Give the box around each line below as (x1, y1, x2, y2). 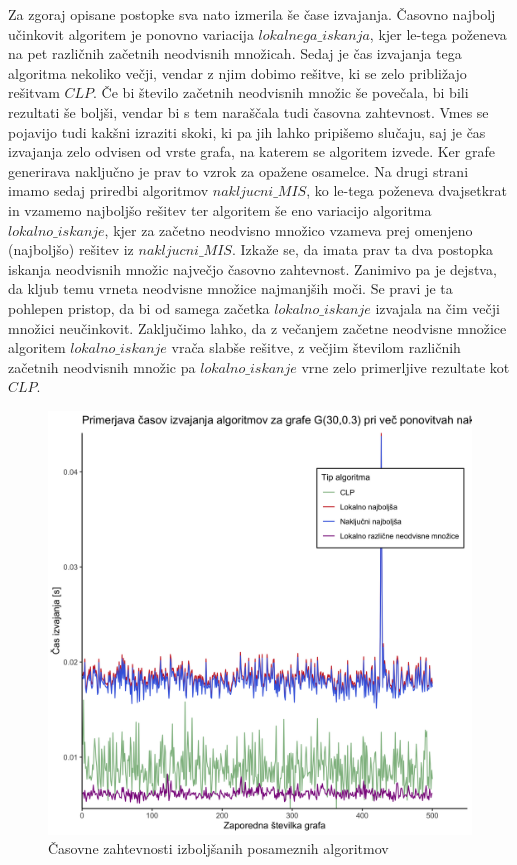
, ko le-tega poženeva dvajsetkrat (306, 180, 507, 201)
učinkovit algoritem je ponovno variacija (8, 23, 254, 44)
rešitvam (8, 82, 60, 103)
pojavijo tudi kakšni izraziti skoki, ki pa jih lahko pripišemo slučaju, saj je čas (8, 121, 486, 142)
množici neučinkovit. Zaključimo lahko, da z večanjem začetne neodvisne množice (8, 317, 507, 338)
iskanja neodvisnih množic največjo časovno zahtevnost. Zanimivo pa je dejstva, (8, 258, 497, 279)
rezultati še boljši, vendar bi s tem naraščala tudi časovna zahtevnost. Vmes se (8, 101, 489, 122)
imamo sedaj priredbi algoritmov (8, 180, 209, 201)
